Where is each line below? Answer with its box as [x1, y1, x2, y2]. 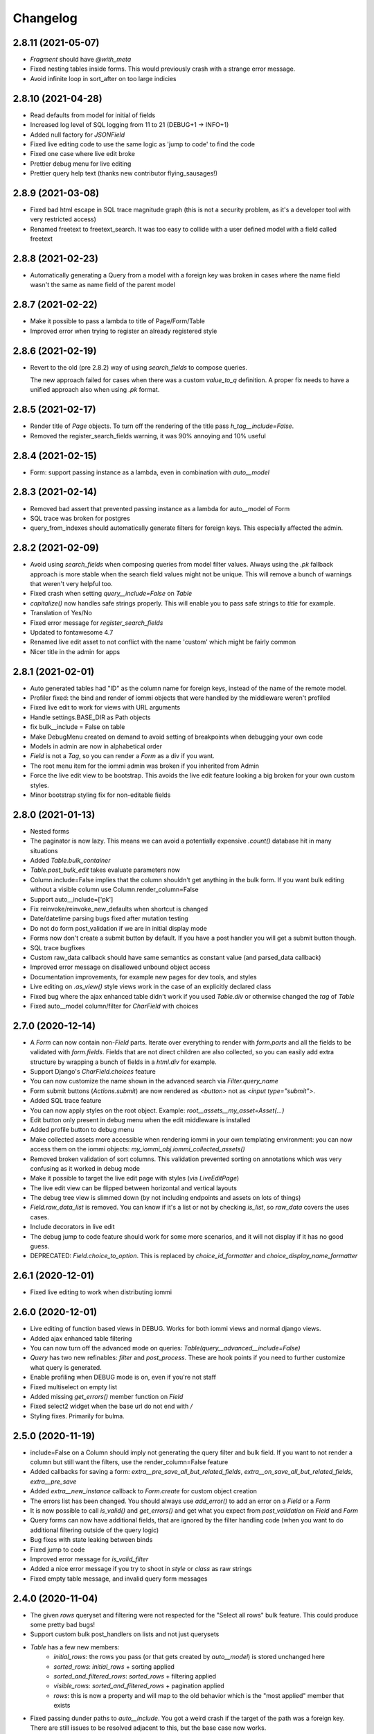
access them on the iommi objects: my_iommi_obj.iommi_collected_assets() [30, 1145, 245, 1153]
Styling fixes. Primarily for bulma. [30, 1411, 125, 1420]
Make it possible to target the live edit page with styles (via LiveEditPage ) [30, 1174, 240, 1183]
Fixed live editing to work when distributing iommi [30, 1288, 172, 1296]
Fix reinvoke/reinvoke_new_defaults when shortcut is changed [30, 905, 208, 913]
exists [53, 1701, 71, 1710]
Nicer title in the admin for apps [30, 647, 121, 655]
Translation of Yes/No [30, 609, 93, 617]
